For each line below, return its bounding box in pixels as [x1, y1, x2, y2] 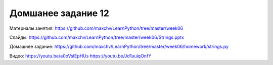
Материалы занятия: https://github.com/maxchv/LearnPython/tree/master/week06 [9, 25, 184, 31]
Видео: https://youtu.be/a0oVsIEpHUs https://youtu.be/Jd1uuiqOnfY [9, 53, 152, 59]
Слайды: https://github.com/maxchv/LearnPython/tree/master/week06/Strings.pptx [9, 34, 185, 40]
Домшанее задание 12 [9, 8, 110, 19]
